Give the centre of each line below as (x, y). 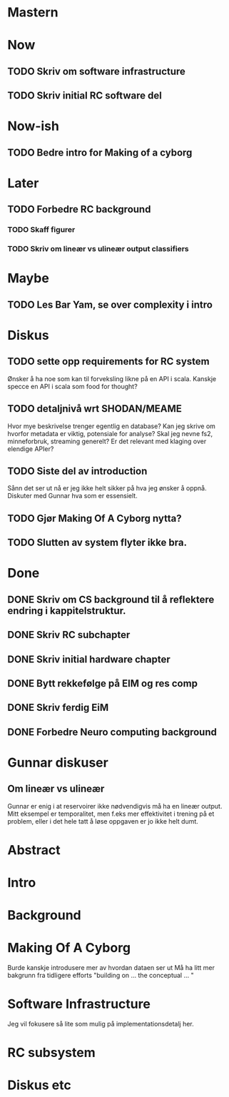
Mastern (33, 12)
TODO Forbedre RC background (79, 209)
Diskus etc (39, 1085)
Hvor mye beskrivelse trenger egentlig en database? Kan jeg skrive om (112, 426)
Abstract (34, 850)
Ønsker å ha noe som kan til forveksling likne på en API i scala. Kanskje (112, 378)
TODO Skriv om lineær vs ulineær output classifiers (98, 249)
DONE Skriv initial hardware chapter (89, 659)
